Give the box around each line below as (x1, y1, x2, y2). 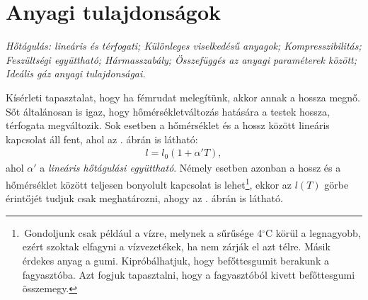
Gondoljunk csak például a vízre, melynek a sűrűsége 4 (24, 225, 263, 240)
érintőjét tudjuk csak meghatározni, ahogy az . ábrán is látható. (6, 191, 283, 206)
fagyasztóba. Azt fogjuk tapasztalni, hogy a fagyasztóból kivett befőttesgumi (22, 267, 355, 282)
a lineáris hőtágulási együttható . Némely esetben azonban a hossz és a (40, 160, 341, 175)
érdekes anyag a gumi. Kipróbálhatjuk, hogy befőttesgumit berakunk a (22, 252, 329, 267)
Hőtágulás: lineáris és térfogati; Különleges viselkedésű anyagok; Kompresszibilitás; (6, 38, 362, 53)
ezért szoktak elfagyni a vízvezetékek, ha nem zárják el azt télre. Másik (22, 239, 330, 254)
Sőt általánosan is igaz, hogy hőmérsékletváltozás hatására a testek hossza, (6, 104, 330, 118)
